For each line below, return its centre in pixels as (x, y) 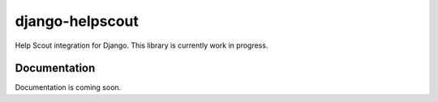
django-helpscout (77, 21)
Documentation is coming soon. (68, 87)
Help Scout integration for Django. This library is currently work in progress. (142, 45)
